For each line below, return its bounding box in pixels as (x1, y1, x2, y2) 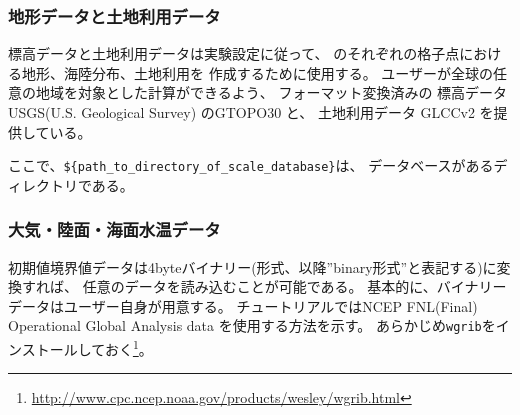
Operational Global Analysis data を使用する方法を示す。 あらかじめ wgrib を (8, 315, 496, 336)
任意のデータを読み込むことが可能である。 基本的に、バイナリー (82, 276, 507, 297)
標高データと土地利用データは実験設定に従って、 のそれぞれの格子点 (8, 43, 460, 64)
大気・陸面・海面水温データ (8, 217, 221, 242)
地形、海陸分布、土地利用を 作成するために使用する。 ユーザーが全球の (21, 62, 494, 83)
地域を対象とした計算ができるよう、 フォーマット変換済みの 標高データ (35, 82, 508, 103)
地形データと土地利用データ (8, 3, 221, 28)
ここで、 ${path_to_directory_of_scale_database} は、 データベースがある (8, 155, 494, 176)
